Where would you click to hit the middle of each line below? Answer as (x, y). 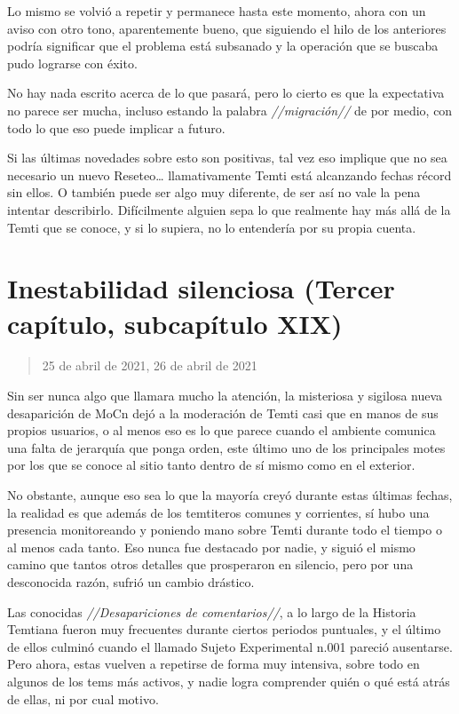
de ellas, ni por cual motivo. (83, 698)
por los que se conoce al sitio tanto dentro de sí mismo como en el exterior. (211, 465)
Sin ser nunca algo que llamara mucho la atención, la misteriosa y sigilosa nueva (225, 396)
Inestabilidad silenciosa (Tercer (201, 288)
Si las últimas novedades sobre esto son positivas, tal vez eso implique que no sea (227, 158)
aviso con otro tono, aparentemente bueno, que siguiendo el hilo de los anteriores (227, 28)
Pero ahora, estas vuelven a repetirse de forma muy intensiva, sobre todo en (214, 664)
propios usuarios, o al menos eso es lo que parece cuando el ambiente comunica (222, 430)
